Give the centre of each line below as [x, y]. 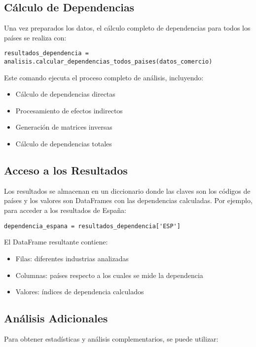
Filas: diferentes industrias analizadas [72, 258]
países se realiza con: [35, 37]
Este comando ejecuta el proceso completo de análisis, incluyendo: [104, 77]
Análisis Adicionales [56, 318]
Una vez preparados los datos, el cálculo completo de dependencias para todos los [127, 28]
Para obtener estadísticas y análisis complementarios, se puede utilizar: [111, 338]
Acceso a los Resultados [66, 170]
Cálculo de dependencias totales [64, 144]
